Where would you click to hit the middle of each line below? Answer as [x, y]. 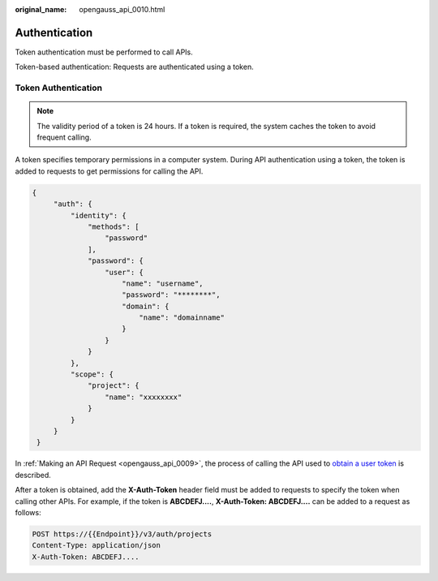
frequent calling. [64, 137]
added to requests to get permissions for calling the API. [109, 171]
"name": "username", [163, 283]
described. [33, 475]
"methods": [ [114, 226]
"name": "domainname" [182, 318]
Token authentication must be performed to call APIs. [104, 52]
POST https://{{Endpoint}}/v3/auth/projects [122, 534]
